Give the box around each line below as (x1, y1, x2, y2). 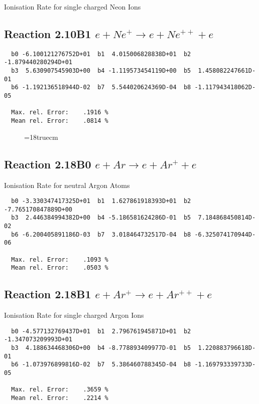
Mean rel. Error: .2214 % (11, 394, 108, 402)
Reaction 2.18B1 (4, 286, 91, 302)
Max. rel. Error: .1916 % (11, 109, 108, 116)
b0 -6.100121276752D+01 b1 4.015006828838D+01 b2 (11, 50, 191, 58)
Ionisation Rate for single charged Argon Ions (4, 310, 144, 320)
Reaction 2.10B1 (4, 26, 91, 41)
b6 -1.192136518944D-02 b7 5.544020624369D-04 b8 (11, 84, 191, 91)
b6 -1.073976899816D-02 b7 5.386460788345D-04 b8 (11, 361, 191, 368)
